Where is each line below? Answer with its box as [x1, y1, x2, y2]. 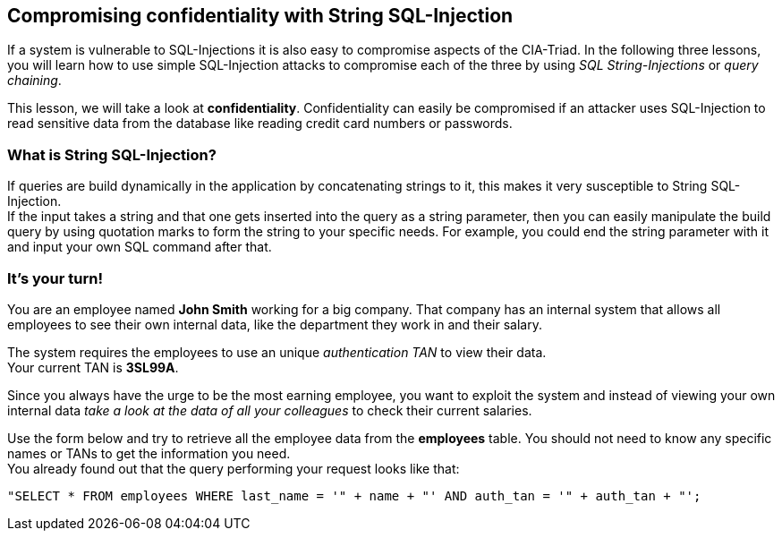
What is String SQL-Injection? [7, 145, 217, 164]
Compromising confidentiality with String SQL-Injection [7, 4, 514, 27]
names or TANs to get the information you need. [7, 445, 291, 461]
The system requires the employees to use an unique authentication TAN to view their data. [7, 344, 547, 360]
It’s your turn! [7, 269, 103, 287]
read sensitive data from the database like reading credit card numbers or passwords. [7, 115, 513, 132]
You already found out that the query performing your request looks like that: [7, 460, 460, 476]
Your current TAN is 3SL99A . [7, 359, 179, 375]
